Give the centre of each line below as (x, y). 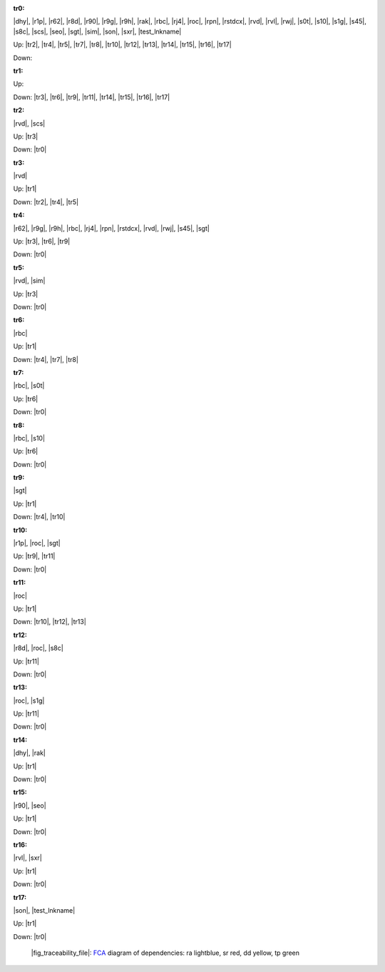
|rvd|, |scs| (29, 123)
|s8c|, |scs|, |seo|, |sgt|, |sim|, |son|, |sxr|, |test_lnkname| (97, 31)
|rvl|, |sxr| (27, 858)
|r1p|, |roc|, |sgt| (37, 543)
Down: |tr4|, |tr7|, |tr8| (46, 359)
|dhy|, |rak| (29, 753)
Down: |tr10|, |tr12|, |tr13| (50, 622)
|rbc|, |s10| (29, 438)
